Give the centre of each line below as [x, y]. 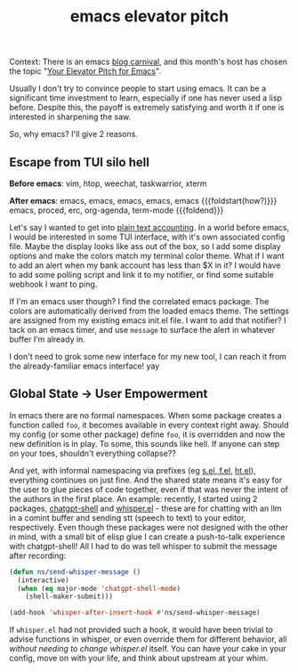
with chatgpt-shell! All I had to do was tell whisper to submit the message [143, 546]
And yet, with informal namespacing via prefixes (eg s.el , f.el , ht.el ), [133, 470]
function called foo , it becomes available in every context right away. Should [149, 425]
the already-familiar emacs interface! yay [85, 366]
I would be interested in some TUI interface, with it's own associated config [147, 237]
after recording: [38, 555]
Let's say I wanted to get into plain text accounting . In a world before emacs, [149, 227]
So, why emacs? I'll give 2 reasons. [73, 134]
